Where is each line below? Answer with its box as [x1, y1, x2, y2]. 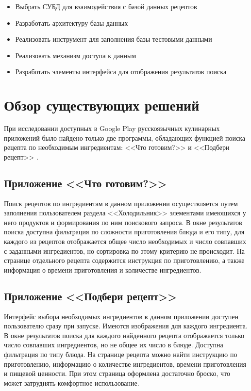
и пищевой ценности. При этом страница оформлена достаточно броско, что [4, 368, 230, 378]
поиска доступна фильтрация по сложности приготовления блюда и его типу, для [4, 227, 245, 237]
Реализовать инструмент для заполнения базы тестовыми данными [15, 34, 212, 44]
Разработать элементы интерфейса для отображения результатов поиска [15, 66, 227, 77]
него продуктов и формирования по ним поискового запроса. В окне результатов [4, 217, 242, 227]
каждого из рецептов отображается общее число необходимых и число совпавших [4, 236, 247, 246]
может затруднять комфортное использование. [4, 377, 139, 388]
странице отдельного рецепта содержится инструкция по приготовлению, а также [4, 255, 245, 265]
